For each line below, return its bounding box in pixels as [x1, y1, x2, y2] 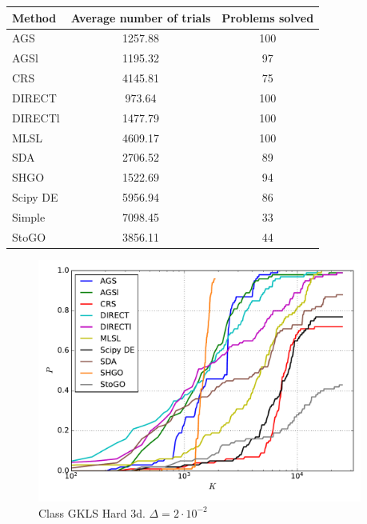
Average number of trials [70, 9, 211, 26]
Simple [12, 208, 46, 225]
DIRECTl [12, 109, 60, 126]
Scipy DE [12, 189, 58, 206]
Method [12, 9, 57, 26]
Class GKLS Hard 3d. [38, 504, 146, 521]
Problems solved [221, 9, 314, 26]
